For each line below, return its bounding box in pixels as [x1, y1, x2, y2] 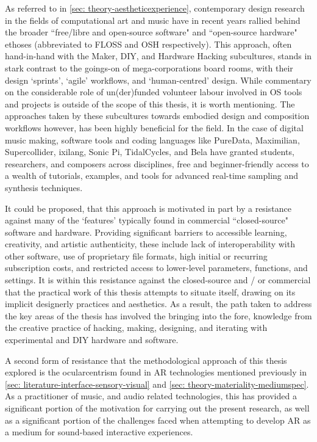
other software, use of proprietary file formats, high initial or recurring [5, 249, 268, 262]
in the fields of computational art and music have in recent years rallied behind [5, 13, 301, 26]
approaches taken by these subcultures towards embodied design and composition [5, 109, 310, 122]
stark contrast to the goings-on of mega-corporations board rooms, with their [5, 61, 293, 74]
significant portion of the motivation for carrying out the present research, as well [5, 402, 310, 414]
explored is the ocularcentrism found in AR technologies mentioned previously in [5, 366, 307, 379]
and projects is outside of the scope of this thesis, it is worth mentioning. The [5, 97, 295, 110]
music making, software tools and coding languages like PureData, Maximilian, [5, 133, 300, 146]
